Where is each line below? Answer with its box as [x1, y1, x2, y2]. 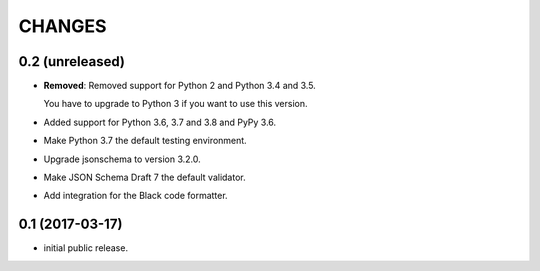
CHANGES [18, 15, 107, 37]
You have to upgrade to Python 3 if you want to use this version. [43, 98, 308, 110]
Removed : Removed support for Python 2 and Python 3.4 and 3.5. [43, 80, 317, 92]
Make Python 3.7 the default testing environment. [43, 135, 247, 147]
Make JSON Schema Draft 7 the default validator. [43, 171, 246, 184]
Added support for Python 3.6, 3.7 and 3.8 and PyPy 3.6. [43, 116, 277, 128]
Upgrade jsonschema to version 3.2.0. [43, 153, 201, 165]
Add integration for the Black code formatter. [43, 190, 229, 202]
